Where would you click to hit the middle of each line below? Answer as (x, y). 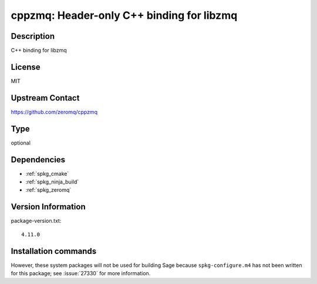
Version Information (48, 207)
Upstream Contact (45, 98)
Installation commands (54, 251)
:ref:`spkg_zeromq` (48, 190)
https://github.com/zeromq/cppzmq (54, 112)
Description (33, 36)
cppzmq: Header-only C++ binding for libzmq (124, 15)
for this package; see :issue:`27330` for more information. (81, 273)
